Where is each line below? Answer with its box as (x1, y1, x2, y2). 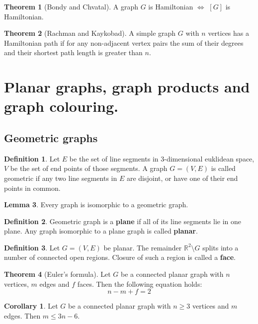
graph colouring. (4, 96, 118, 116)
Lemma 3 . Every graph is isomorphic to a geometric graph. (4, 199, 188, 210)
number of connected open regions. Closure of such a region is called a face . (4, 252, 236, 262)
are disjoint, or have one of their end (126, 172, 238, 183)
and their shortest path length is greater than (4, 47, 143, 58)
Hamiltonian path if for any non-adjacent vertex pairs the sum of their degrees (4, 37, 244, 48)
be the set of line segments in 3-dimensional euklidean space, (69, 153, 255, 163)
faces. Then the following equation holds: (77, 278, 202, 289)
